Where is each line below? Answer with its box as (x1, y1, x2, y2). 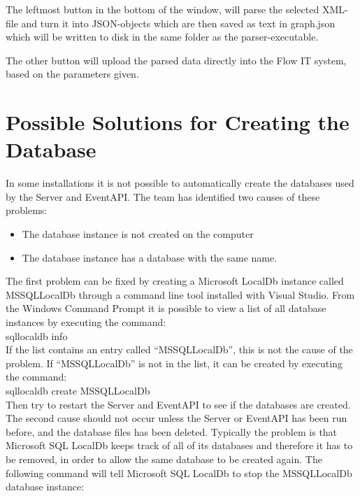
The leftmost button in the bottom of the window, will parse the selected (6, 2, 319, 16)
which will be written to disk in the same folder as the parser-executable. (6, 29, 319, 44)
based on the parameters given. (6, 66, 139, 81)
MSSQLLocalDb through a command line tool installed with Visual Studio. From (6, 287, 355, 302)
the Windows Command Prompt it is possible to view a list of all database (6, 301, 326, 316)
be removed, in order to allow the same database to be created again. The (6, 451, 322, 466)
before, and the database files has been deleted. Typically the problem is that (6, 424, 338, 439)
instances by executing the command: (6, 315, 166, 330)
